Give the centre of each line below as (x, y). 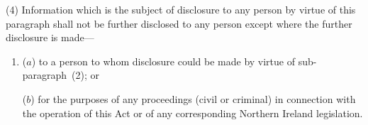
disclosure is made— (50, 37)
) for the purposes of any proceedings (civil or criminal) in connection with (193, 98)
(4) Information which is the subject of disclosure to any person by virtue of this (181, 9)
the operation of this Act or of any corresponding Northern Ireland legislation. (193, 113)
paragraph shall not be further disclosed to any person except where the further (179, 23)
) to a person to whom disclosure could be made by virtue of (163, 61)
